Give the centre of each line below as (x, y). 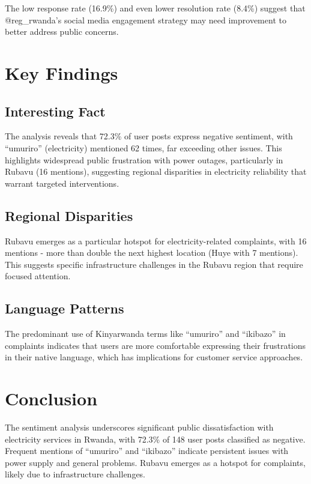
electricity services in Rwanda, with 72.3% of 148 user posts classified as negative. (155, 439)
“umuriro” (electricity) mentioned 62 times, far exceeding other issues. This (143, 147)
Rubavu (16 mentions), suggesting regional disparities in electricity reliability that (156, 171)
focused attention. (38, 276)
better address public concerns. (62, 32)
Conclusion (51, 398)
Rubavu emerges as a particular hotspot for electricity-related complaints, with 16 (156, 240)
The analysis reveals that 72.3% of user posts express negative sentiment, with (149, 136)
